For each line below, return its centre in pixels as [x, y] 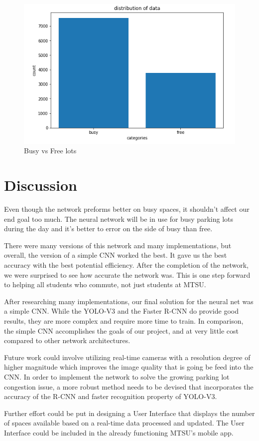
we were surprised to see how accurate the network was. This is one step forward [127, 274]
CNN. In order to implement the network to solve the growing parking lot [117, 376]
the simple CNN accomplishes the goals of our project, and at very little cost [122, 330]
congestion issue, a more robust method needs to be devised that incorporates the [129, 386]
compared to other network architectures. [67, 340]
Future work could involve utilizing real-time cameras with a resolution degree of [127, 357]
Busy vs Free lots [50, 151]
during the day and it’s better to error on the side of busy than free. [108, 228]
